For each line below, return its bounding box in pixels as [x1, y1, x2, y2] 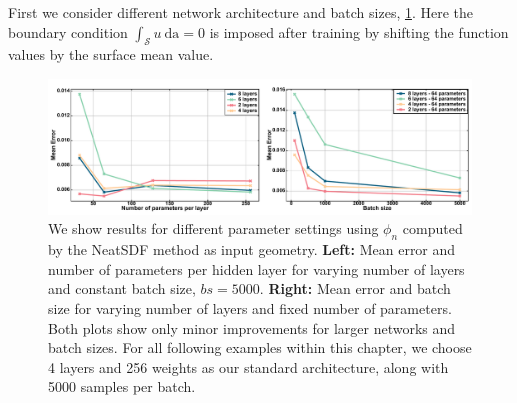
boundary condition [8, 21, 128, 42]
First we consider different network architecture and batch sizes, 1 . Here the [8, 2, 474, 22]
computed [402, 218, 463, 239]
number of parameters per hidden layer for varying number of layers [48, 258, 465, 279]
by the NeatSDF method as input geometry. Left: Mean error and [48, 239, 456, 260]
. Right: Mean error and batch [259, 278, 451, 299]
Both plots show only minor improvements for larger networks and [48, 317, 456, 338]
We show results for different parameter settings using [48, 218, 379, 239]
